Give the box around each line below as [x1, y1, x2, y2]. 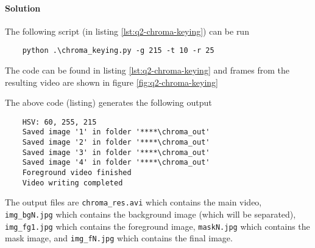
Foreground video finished [22, 168, 132, 177]
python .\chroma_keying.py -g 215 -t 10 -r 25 [22, 46, 214, 55]
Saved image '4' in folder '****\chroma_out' [22, 158, 210, 167]
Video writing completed [22, 178, 123, 187]
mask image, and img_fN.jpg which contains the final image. [5, 232, 233, 244]
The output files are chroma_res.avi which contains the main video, [5, 196, 262, 208]
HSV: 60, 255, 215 [22, 117, 97, 126]
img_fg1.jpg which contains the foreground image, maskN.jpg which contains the [5, 219, 310, 232]
